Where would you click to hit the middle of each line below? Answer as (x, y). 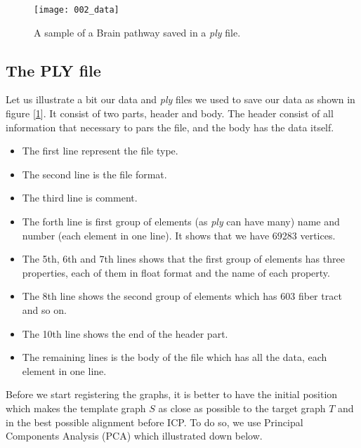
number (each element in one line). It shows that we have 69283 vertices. (179, 235)
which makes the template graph (76, 408)
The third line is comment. (80, 198)
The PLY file (53, 70)
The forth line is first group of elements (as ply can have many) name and (181, 222)
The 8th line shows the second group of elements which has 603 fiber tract (182, 296)
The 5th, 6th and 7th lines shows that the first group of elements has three (183, 259)
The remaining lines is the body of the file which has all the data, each (175, 357)
